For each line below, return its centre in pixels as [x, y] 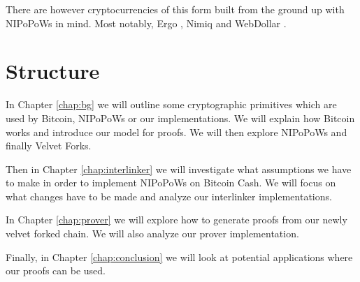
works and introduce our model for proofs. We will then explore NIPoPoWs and [177, 132]
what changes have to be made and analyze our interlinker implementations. [169, 196]
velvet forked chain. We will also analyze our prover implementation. [152, 233]
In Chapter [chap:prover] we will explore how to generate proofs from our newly [177, 220]
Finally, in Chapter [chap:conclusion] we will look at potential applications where [179, 257]
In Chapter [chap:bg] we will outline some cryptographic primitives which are [171, 104]
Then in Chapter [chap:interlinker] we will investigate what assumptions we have [179, 169]
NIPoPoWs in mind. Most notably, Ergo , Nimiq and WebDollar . [146, 23]
